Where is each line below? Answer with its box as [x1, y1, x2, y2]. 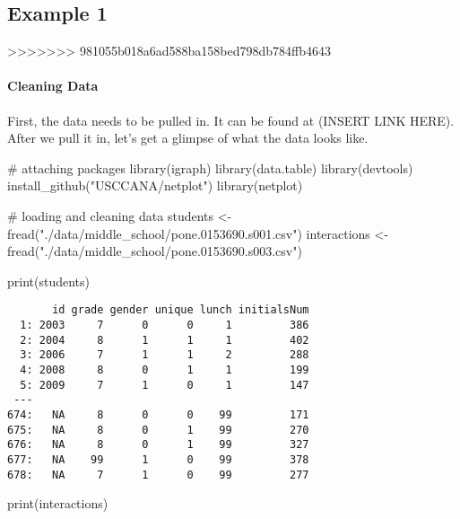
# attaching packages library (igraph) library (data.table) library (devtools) [7, 158, 413, 177]
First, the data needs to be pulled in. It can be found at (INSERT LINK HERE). [7, 110, 455, 129]
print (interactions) [7, 494, 108, 513]
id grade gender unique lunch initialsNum [52, 303, 309, 317]
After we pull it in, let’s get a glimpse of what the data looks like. [7, 128, 369, 147]
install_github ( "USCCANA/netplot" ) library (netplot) [7, 176, 303, 195]
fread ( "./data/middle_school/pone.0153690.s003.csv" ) [7, 242, 302, 260]
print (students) [7, 271, 91, 290]
